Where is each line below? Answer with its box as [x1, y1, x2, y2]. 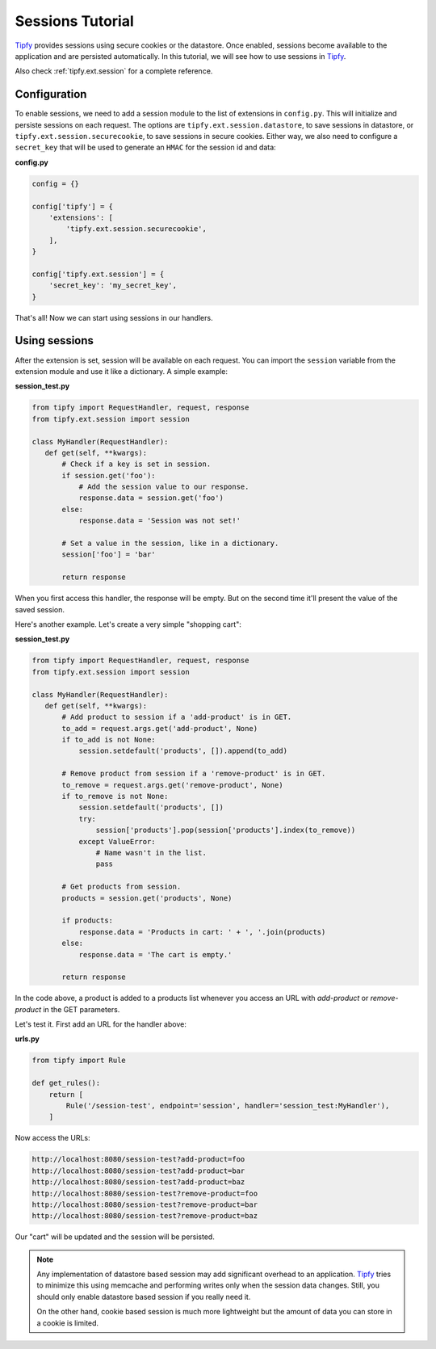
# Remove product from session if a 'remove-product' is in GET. [61, 769, 326, 779]
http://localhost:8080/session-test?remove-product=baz [31, 1212, 258, 1221]
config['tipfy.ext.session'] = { [31, 269, 165, 279]
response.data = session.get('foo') [78, 494, 224, 502]
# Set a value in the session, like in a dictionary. [61, 539, 279, 548]
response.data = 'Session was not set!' [78, 516, 241, 525]
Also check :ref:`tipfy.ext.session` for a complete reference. [15, 66, 213, 76]
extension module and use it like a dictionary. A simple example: [15, 366, 228, 376]
